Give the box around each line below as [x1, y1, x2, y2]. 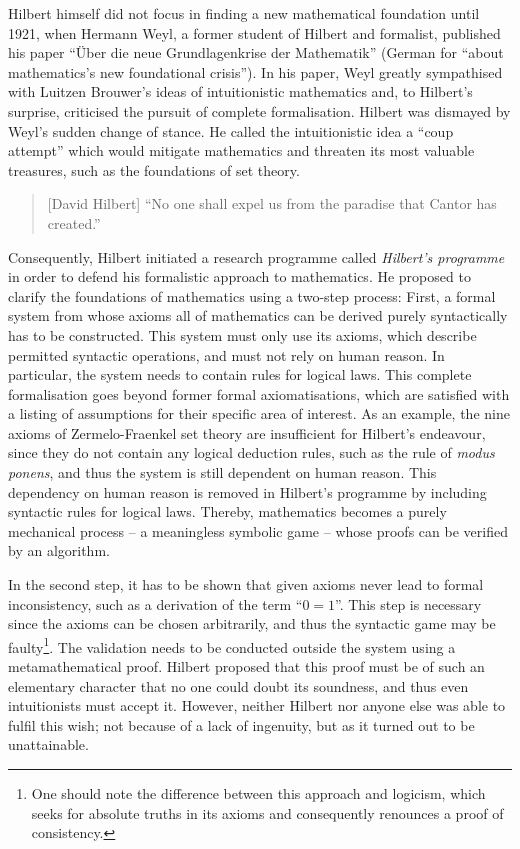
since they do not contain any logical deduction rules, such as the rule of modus [8, 442, 495, 463]
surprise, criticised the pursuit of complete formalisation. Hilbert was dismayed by [8, 100, 511, 121]
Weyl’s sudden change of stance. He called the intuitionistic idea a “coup [8, 120, 454, 141]
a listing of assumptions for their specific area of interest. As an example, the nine [8, 403, 510, 424]
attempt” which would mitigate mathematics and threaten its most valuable [8, 140, 475, 161]
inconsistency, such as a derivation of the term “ [8, 593, 303, 614]
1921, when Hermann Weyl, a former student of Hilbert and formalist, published [8, 22, 501, 43]
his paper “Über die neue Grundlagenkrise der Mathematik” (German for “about [8, 42, 504, 63]
